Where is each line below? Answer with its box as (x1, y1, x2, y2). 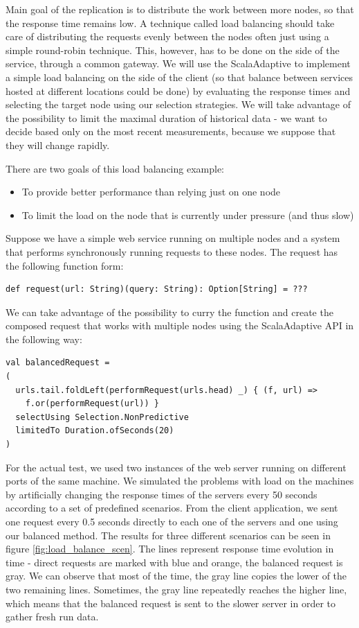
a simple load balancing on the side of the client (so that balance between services (6, 69, 353, 84)
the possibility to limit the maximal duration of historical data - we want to (6, 110, 327, 125)
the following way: (6, 331, 82, 346)
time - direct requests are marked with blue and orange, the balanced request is (6, 555, 343, 569)
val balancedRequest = (6, 358, 110, 368)
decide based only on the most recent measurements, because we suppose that (6, 124, 336, 139)
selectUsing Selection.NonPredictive (15, 412, 189, 422)
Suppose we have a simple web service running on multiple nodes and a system (6, 231, 340, 245)
